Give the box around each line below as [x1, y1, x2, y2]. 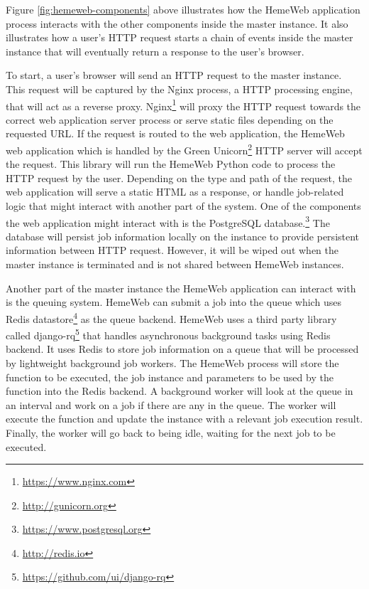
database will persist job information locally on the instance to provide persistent [6, 228, 360, 243]
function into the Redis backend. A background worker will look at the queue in [6, 383, 353, 398]
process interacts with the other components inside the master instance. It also [6, 16, 348, 31]
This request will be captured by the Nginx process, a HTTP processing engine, [6, 81, 353, 96]
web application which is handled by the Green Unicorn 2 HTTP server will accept [6, 141, 363, 157]
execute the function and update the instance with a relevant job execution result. [6, 411, 363, 426]
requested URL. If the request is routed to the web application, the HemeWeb [6, 126, 345, 141]
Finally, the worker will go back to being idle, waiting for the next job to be [6, 425, 336, 440]
